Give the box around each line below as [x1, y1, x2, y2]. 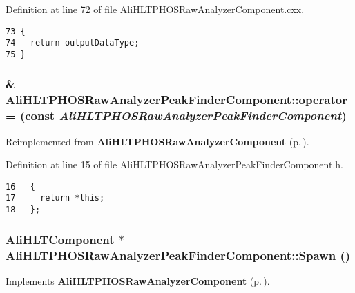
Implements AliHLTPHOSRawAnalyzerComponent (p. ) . [6, 273, 270, 287]
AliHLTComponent [6, 230, 115, 247]
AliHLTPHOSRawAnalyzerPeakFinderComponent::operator [6, 91, 347, 108]
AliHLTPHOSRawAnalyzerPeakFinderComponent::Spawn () [6, 246, 351, 263]
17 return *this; [6, 193, 105, 203]
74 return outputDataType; [6, 38, 140, 48]
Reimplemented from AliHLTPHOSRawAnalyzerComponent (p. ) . [6, 134, 309, 148]
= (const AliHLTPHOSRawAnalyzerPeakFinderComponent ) [6, 107, 347, 124]
